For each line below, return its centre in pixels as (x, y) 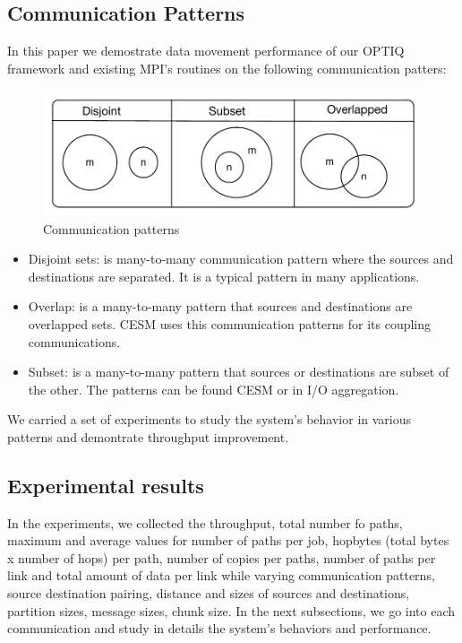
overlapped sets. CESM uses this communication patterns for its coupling (230, 323)
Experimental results (106, 485)
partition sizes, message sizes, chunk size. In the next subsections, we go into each (231, 610)
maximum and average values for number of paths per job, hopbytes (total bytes (228, 540)
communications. (74, 341)
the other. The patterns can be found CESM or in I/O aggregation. (214, 389)
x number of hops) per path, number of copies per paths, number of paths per (222, 557)
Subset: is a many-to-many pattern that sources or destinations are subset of (239, 372)
